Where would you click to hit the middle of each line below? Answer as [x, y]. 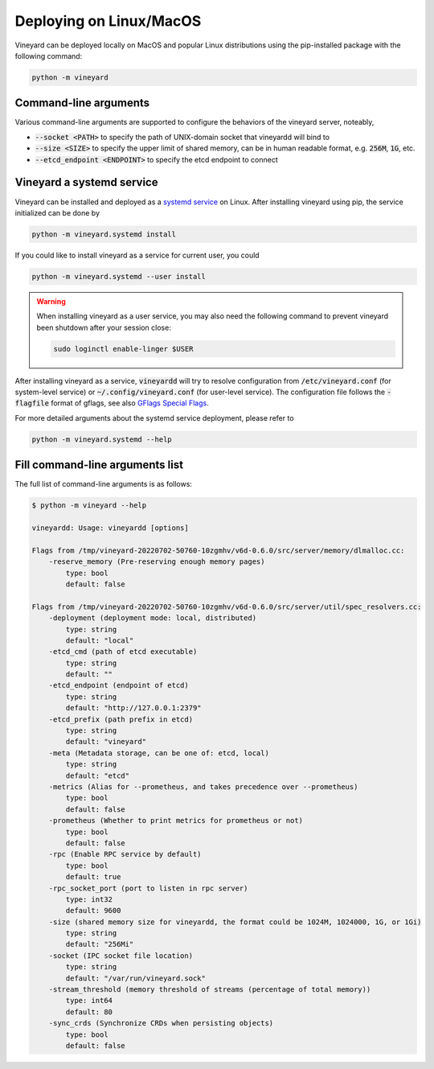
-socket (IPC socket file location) [121, 956]
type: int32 [89, 899]
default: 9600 [93, 911]
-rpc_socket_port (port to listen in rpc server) [148, 888]
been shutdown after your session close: [104, 327]
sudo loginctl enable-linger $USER [123, 349]
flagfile [32, 403]
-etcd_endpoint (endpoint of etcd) [119, 685]
